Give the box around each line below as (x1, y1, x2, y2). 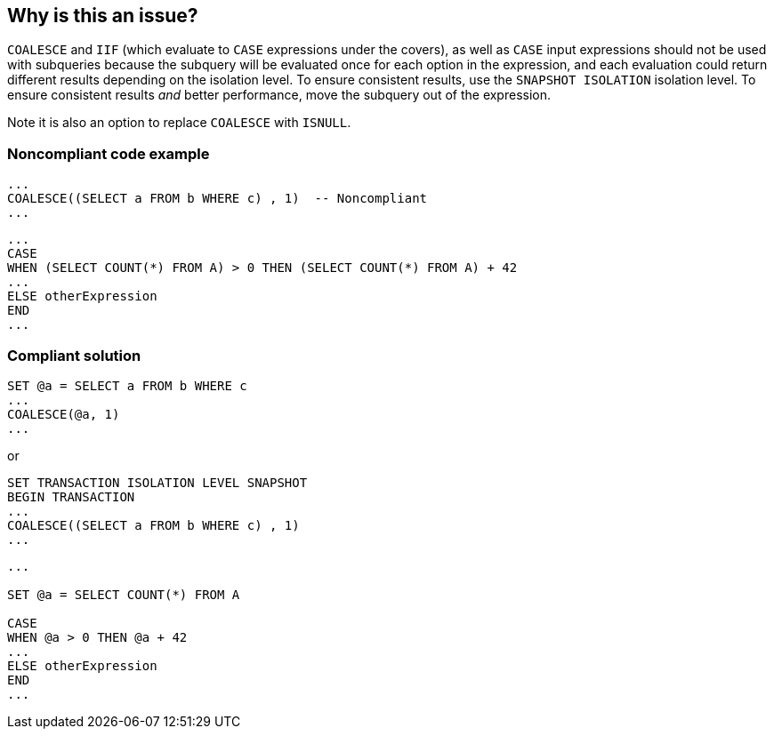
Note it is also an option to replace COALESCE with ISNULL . (7, 115, 351, 131)
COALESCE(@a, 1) (7, 406, 120, 421)
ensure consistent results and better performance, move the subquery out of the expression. (7, 87, 552, 103)
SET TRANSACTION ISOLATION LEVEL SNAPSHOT (7, 475, 308, 490)
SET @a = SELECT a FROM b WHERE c (7, 378, 247, 393)
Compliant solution (7, 346, 141, 364)
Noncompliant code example (7, 144, 210, 163)
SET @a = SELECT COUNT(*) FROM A (7, 587, 240, 602)
